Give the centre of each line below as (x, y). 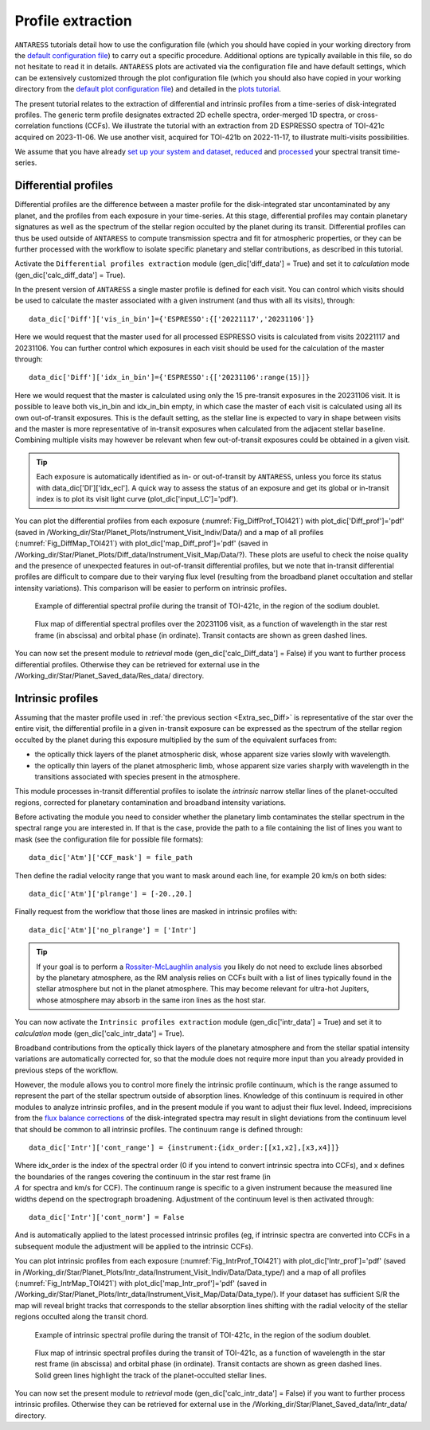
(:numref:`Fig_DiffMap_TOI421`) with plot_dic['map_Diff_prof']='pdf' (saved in (141, 543)
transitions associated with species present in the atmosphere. (137, 776)
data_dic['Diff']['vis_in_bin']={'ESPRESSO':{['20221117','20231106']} (172, 319)
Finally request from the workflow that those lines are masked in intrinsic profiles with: (156, 912)
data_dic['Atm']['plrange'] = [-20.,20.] (111, 894)
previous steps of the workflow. (66, 1070)
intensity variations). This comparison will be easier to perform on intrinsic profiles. (151, 588)
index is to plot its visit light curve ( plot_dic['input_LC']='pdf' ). (137, 498)
